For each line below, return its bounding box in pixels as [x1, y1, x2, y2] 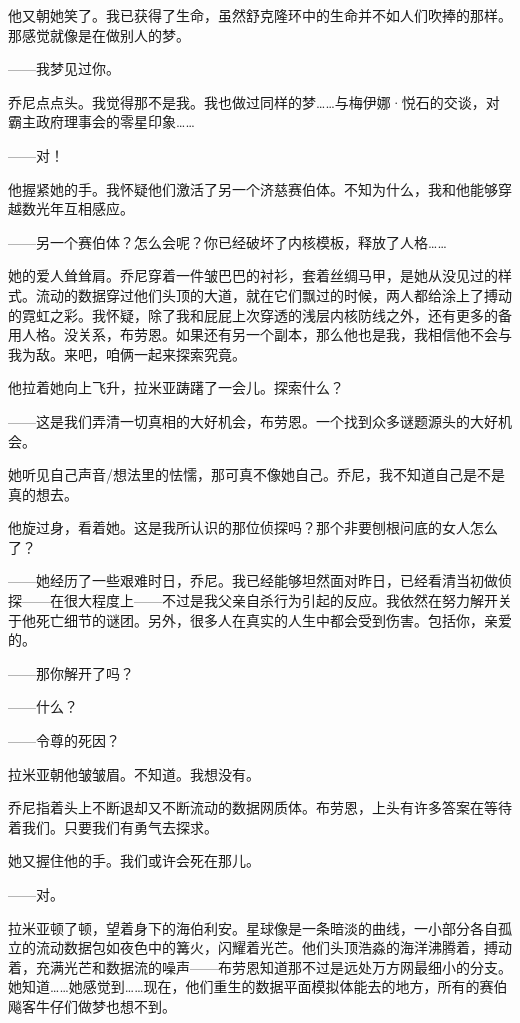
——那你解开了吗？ [8, 662, 134, 683]
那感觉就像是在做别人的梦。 [8, 24, 190, 45]
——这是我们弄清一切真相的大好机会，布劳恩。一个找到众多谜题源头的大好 [8, 410, 498, 431]
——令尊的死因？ [8, 730, 120, 751]
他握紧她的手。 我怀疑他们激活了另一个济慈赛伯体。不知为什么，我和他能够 [8, 178, 498, 199]
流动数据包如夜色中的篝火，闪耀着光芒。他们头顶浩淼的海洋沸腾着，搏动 [35, 937, 512, 958]
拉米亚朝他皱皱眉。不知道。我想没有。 [8, 763, 260, 784]
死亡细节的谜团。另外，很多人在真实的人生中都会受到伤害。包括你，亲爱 [35, 609, 512, 630]
